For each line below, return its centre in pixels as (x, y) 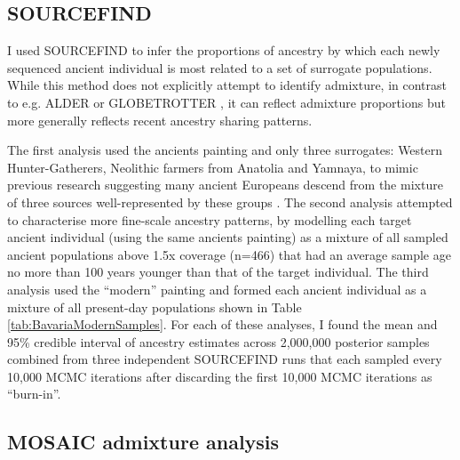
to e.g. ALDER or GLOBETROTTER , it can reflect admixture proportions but (226, 102)
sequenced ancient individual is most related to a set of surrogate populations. (220, 67)
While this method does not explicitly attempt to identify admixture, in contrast (227, 85)
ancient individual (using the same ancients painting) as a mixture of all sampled (228, 237)
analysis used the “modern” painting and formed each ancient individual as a (217, 289)
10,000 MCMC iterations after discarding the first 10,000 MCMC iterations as (220, 376)
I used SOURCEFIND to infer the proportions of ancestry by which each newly (224, 50)
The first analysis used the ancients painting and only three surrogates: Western (225, 150)
